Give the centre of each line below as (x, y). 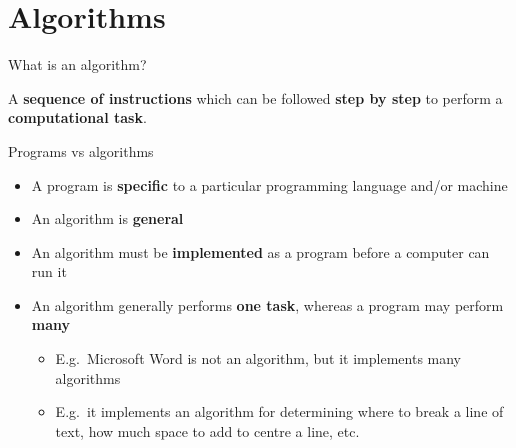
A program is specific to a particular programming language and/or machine (269, 184)
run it (49, 271)
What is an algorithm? (77, 64)
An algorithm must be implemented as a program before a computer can (260, 251)
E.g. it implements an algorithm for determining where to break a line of (279, 411)
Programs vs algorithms (81, 150)
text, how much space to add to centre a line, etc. (207, 430)
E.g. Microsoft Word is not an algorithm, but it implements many (258, 358)
